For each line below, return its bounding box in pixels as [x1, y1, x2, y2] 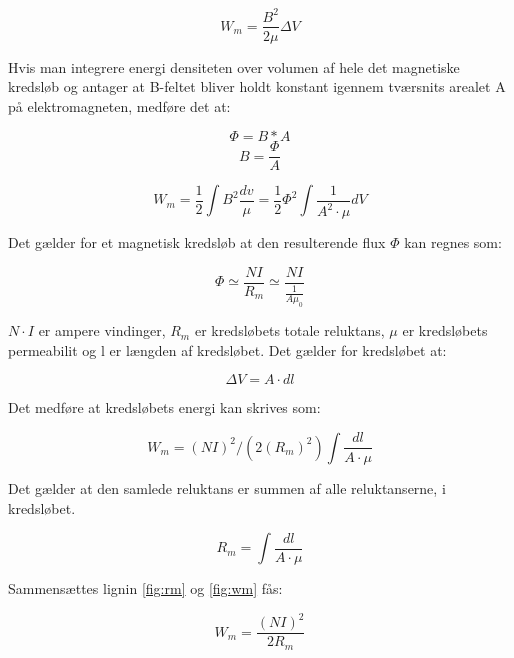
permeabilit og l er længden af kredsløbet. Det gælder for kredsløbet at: [8, 339, 447, 360]
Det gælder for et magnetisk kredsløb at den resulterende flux [8, 232, 386, 253]
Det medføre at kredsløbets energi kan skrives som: [8, 397, 321, 418]
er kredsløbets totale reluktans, [194, 320, 385, 341]
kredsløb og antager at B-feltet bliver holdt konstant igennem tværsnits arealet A [8, 76, 506, 97]
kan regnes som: [404, 232, 502, 253]
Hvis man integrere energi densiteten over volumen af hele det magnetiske [8, 56, 460, 77]
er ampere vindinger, [38, 320, 166, 341]
